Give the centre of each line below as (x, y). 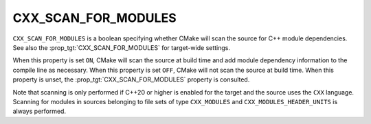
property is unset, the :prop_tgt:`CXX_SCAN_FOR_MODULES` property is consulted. (131, 79)
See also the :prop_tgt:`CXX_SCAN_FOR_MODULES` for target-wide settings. (121, 47)
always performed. (40, 111)
